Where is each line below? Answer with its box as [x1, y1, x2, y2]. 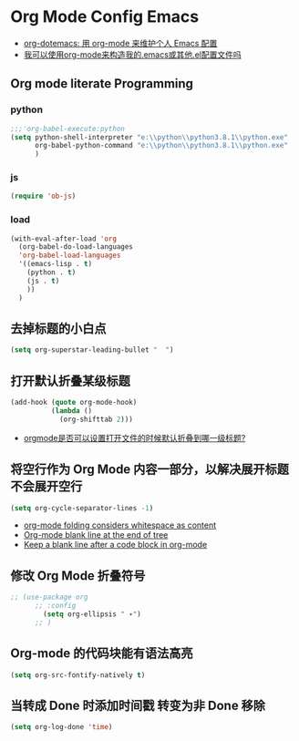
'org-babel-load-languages [18, 251, 121, 261]
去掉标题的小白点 [10, 321, 107, 336]
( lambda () [50, 406, 93, 416]
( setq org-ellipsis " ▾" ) [43, 609, 142, 619]
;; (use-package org [10, 592, 89, 602]
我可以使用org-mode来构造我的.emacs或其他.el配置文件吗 [23, 48, 242, 60]
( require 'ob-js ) [10, 191, 77, 201]
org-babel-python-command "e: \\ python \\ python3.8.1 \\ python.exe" [34, 141, 288, 150]
